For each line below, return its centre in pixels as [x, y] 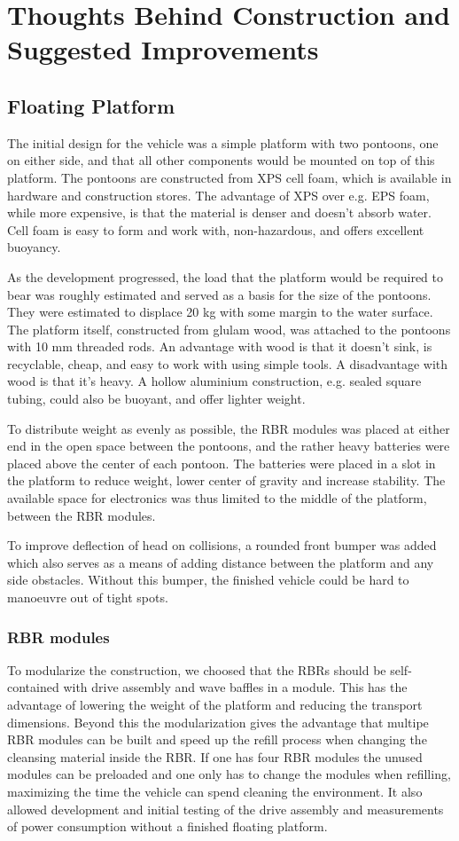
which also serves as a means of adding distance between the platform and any [221, 562]
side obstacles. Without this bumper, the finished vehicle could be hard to [208, 580]
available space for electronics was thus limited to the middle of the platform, [217, 498]
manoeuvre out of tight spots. [88, 597]
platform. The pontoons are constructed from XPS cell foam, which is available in [229, 177]
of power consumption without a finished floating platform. [167, 826]
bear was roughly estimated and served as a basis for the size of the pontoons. [219, 294]
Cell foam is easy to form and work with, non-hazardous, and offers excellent [216, 229]
